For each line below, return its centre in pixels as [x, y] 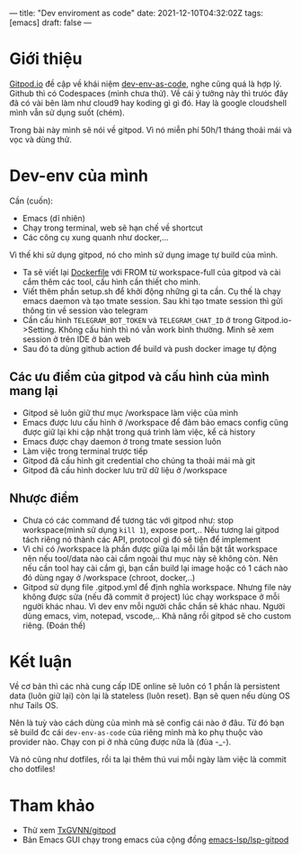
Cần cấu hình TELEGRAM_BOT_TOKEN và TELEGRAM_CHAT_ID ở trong [137, 319]
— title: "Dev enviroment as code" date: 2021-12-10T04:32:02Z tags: [136, 13]
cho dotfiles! [32, 769]
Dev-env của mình [79, 176]
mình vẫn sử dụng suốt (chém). [67, 112]
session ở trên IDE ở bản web [76, 339]
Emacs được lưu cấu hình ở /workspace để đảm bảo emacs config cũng [155, 422]
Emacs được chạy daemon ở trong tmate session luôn [122, 441]
